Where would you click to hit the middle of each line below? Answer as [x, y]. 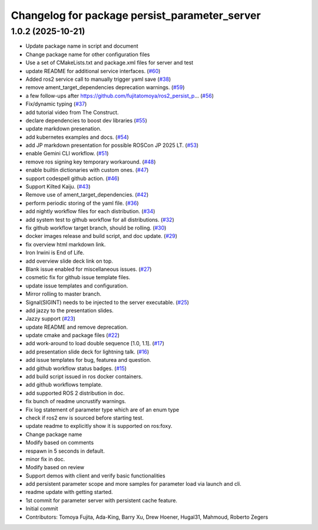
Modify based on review [55, 467]
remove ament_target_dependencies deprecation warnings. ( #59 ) [105, 87]
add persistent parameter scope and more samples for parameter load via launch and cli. [133, 484]
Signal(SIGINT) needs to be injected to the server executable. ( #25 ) [107, 302]
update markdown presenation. [64, 129]
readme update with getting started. [69, 492]
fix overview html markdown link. [66, 244]
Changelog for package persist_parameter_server [136, 15]
